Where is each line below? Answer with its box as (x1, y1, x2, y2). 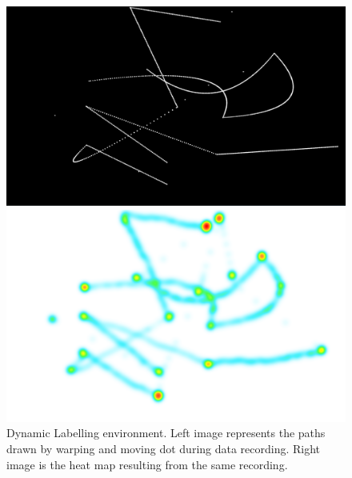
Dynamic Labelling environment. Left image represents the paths (6, 424, 326, 441)
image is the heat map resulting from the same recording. (6, 456, 288, 472)
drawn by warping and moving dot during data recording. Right (6, 440, 321, 457)
